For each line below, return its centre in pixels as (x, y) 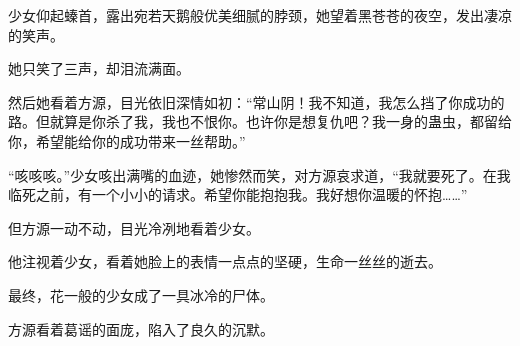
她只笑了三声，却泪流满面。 (99, 68)
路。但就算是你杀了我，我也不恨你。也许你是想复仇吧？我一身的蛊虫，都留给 (260, 121)
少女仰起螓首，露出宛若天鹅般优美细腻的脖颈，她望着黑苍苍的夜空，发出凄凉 (260, 15)
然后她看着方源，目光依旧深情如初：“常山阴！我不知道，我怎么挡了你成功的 (256, 101)
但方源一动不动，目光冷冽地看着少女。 (134, 227)
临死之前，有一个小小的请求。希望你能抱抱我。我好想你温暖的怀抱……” (238, 194)
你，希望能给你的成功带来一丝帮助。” (127, 140)
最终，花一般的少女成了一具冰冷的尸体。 (141, 294)
